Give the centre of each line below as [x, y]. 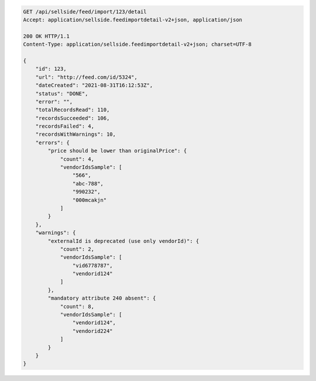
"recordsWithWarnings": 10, [76, 134]
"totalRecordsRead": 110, [73, 110]
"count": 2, [77, 249]
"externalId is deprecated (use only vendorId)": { [123, 241]
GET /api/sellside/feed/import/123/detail [85, 11]
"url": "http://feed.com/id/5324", [86, 77]
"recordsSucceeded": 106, [73, 118]
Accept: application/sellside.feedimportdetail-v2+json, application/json [133, 20]
